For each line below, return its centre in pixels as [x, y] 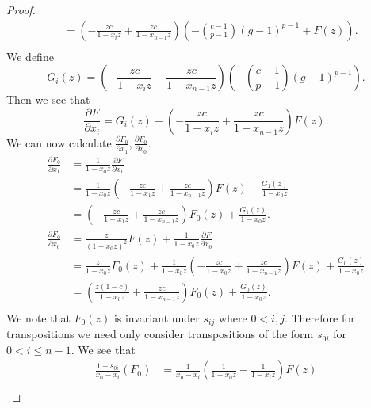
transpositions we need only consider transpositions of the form [160, 334]
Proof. [21, 10]
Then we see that [48, 99]
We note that [38, 317]
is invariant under [157, 317]
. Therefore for [319, 317]
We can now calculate [59, 142]
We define [30, 56]
